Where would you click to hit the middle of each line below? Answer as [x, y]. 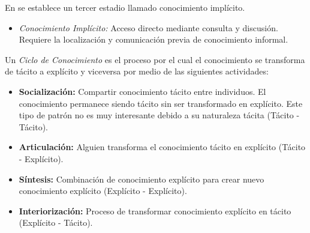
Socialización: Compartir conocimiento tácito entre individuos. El [142, 91]
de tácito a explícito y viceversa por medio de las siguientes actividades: [137, 71]
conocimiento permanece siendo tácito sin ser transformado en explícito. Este [161, 103]
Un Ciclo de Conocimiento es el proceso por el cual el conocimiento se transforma [155, 59]
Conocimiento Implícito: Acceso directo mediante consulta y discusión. [148, 27]
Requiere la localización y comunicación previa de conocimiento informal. [154, 39]
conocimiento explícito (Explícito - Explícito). [103, 191]
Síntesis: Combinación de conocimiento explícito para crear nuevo [142, 179]
